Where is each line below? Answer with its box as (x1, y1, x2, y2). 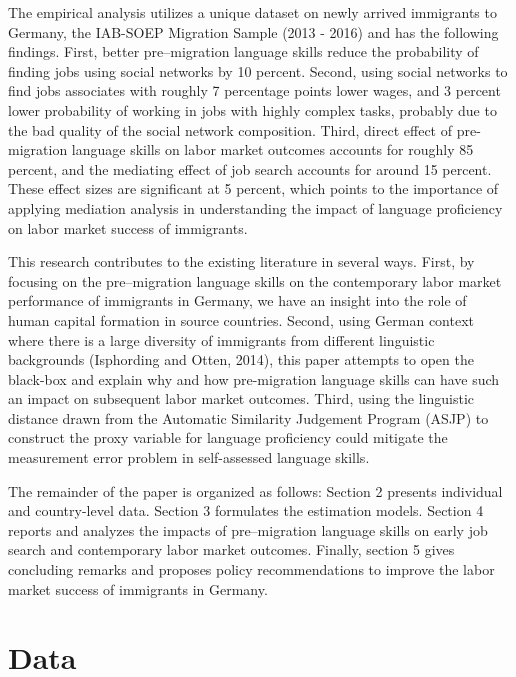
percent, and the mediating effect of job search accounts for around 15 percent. (8, 158, 492, 179)
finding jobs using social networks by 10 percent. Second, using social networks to (8, 60, 508, 81)
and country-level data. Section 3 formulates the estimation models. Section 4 (8, 500, 484, 521)
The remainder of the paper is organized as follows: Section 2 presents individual (8, 480, 503, 501)
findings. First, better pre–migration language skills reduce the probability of (8, 41, 479, 62)
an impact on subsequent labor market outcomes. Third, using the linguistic (8, 388, 475, 409)
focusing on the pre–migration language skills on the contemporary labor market (8, 270, 502, 291)
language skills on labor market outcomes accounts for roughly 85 (71, 139, 474, 160)
